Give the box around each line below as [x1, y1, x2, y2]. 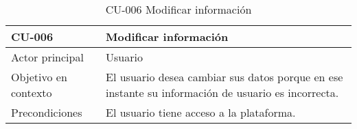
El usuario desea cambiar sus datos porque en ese [106, 69, 343, 85]
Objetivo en [11, 69, 67, 85]
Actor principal [11, 49, 84, 65]
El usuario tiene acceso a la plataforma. [106, 104, 296, 120]
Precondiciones [11, 104, 82, 120]
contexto [11, 85, 52, 100]
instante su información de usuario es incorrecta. [106, 85, 339, 100]
